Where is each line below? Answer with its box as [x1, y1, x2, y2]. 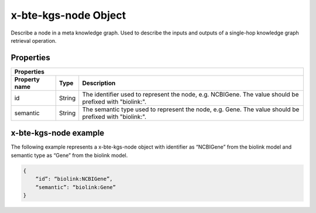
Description [82, 79, 116, 87]
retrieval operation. [11, 37, 57, 44]
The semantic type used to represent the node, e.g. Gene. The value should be [82, 105, 300, 114]
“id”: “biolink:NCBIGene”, [35, 176, 114, 183]
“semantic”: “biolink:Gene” [35, 184, 116, 190]
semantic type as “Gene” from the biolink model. [11, 152, 128, 159]
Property [14, 75, 40, 83]
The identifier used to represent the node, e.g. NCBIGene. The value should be [82, 90, 299, 98]
